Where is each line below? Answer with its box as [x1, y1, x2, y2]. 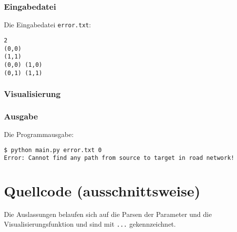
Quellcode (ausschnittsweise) [4, 181, 200, 201]
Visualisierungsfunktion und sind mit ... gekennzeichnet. [4, 218, 176, 229]
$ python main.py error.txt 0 [4, 146, 102, 154]
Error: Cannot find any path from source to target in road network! [4, 155, 235, 162]
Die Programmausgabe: [4, 129, 74, 139]
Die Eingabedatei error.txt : [4, 19, 91, 30]
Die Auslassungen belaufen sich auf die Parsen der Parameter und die [4, 209, 212, 219]
